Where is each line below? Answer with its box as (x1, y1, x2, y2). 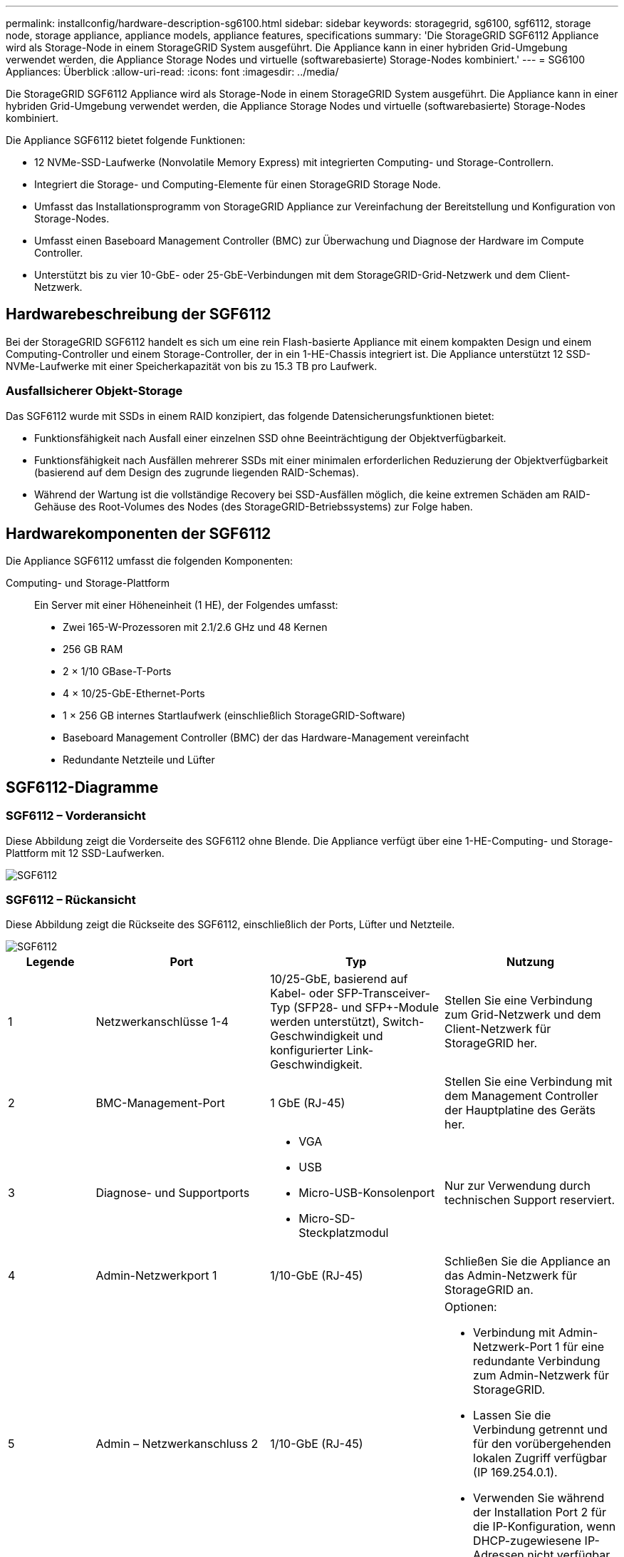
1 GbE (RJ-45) (270, 1096, 345, 1111)
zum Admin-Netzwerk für (473, 1368, 610, 1383)
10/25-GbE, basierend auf (270, 972, 408, 987)
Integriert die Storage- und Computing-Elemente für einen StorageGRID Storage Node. (34, 178, 441, 190)
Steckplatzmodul (298, 1225, 389, 1240)
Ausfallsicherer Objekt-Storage (6, 384, 183, 399)
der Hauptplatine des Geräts (444, 1103, 596, 1118)
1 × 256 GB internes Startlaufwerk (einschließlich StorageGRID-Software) (63, 709, 406, 722)
